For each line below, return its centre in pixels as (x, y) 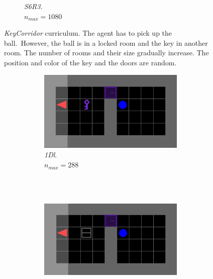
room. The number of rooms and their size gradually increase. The (106, 53)
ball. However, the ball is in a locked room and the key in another (106, 42)
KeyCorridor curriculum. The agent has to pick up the (88, 33)
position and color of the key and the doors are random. (90, 62)
